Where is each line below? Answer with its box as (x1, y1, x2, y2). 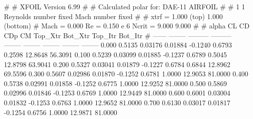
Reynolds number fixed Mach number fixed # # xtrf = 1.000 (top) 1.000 (4, 11, 223, 21)
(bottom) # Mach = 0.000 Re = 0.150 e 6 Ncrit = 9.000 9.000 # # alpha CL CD (4, 21, 250, 31)
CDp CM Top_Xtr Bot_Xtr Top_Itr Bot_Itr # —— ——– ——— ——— (4, 30, 232, 40)
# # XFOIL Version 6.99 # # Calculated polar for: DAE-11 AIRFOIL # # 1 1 (4, 1, 245, 11)
